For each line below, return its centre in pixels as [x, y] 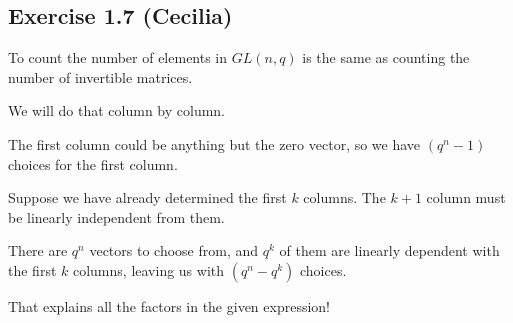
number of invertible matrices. [100, 76]
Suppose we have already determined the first [147, 197]
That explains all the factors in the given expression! [169, 305]
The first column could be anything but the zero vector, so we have [214, 143]
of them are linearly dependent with [389, 250]
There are [38, 250]
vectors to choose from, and [174, 250]
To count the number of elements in [118, 57]
